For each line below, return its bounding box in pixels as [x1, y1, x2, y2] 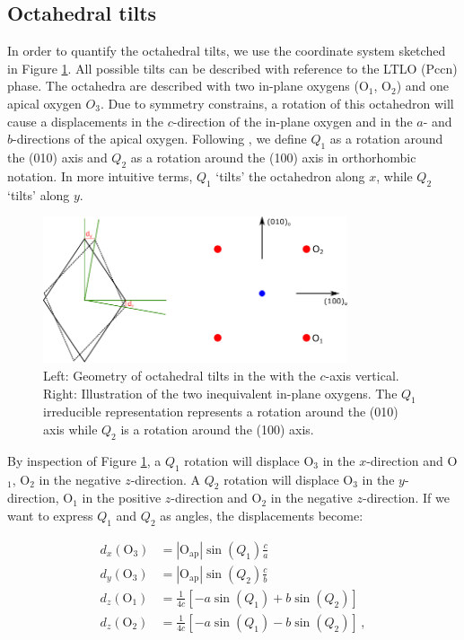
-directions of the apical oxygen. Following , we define [13, 129, 307, 148]
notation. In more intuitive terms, [7, 166, 193, 185]
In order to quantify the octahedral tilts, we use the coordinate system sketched [7, 41, 446, 60]
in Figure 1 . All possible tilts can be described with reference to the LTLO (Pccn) [7, 58, 458, 77]
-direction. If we [363, 488, 450, 507]
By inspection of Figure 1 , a [7, 451, 162, 469]
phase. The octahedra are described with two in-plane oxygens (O [7, 76, 369, 95]
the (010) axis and [7, 147, 108, 166]
